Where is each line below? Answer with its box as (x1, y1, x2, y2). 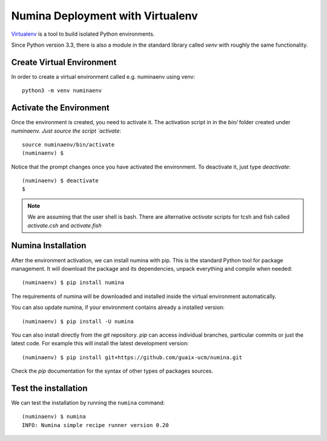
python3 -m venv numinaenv (22, 87, 102, 94)
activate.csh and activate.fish (27, 222, 102, 229)
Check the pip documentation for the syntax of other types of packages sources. (11, 367, 214, 375)
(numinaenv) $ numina (22, 413, 86, 420)
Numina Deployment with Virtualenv (11, 9, 198, 22)
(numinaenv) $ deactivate (22, 177, 99, 184)
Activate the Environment (11, 103, 110, 113)
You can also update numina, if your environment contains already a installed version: (11, 303, 225, 311)
